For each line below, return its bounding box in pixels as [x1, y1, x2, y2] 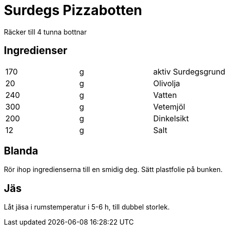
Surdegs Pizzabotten [4, 2, 142, 19]
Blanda [4, 145, 38, 157]
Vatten [153, 90, 177, 100]
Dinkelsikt [153, 113, 189, 123]
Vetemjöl [153, 101, 185, 112]
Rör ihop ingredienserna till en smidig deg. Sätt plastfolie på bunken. [4, 165, 223, 174]
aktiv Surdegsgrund [153, 66, 226, 77]
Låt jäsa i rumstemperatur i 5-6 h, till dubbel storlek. [4, 203, 170, 211]
